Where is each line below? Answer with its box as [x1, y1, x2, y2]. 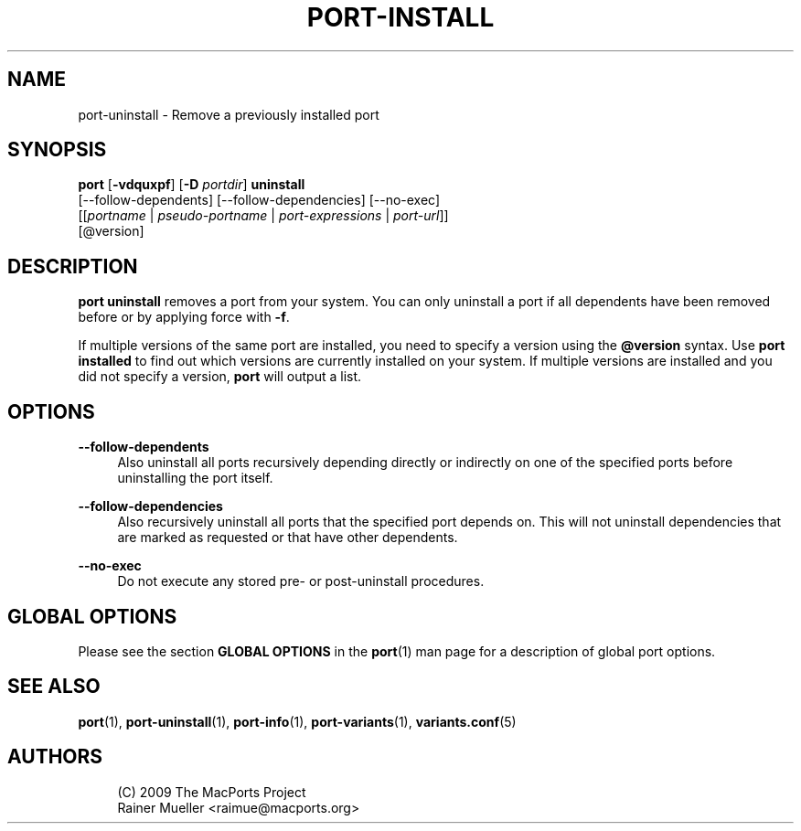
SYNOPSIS [7, 138, 107, 162]
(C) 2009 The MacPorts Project [117, 783, 306, 800]
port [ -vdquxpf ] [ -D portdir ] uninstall [78, 176, 305, 193]
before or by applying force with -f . [78, 309, 290, 325]
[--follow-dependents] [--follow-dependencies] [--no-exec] [78, 192, 441, 208]
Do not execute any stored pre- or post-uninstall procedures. [117, 573, 485, 590]
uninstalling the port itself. [117, 470, 273, 486]
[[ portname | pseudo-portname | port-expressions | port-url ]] [78, 208, 449, 224]
